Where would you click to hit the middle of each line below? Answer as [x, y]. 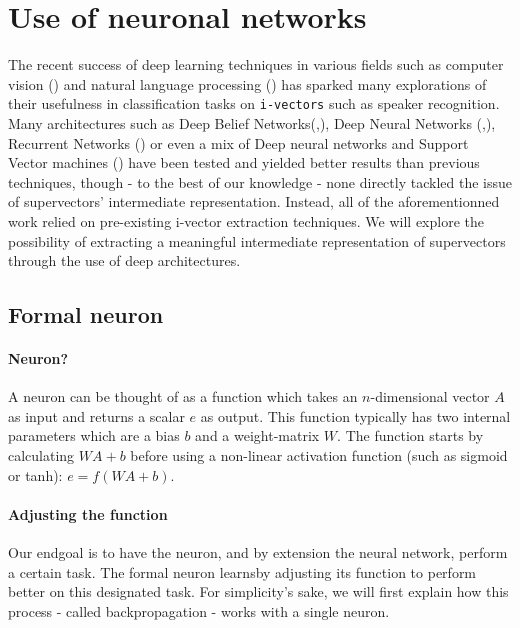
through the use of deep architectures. [124, 260]
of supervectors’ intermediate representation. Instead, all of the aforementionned [254, 201]
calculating [41, 455]
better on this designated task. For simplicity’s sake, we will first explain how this [258, 591]
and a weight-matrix [257, 435]
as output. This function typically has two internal [355, 415]
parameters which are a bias [94, 435]
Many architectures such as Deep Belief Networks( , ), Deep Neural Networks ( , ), [252, 122]
